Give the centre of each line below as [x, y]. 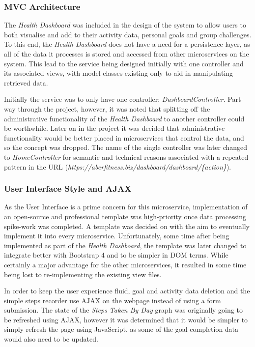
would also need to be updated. [51, 339]
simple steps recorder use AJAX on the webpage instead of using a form [113, 300]
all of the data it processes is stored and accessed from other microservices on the [127, 54]
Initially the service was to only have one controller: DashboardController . [115, 99]
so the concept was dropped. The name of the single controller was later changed [126, 147]
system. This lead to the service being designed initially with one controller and [124, 63]
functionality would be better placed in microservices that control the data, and [124, 137]
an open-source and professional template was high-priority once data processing [125, 216]
